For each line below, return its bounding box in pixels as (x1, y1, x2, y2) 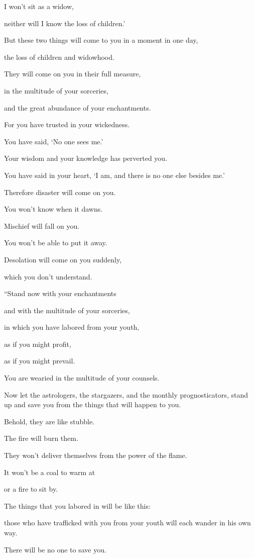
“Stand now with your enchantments (4, 288, 116, 299)
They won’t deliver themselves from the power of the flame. (4, 450, 187, 460)
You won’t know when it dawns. (4, 204, 103, 214)
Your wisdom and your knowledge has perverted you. (4, 153, 168, 163)
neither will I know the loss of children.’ (4, 18, 125, 28)
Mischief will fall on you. (4, 220, 80, 231)
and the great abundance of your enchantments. (4, 102, 151, 113)
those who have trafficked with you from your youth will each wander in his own (4, 517, 251, 528)
